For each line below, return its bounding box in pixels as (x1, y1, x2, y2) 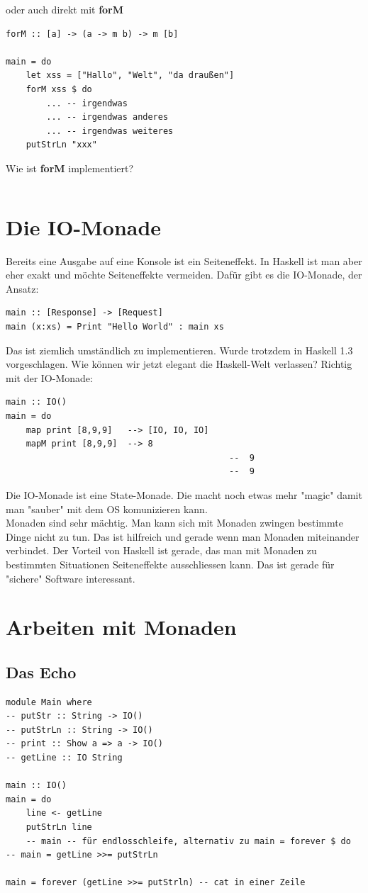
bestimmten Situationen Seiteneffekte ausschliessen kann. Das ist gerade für (6, 556, 335, 571)
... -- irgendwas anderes (46, 112, 169, 123)
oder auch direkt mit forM (6, 2, 124, 16)
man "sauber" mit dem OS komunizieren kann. (6, 501, 208, 516)
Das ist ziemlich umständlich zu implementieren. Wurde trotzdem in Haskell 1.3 (6, 342, 353, 357)
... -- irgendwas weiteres (46, 125, 174, 136)
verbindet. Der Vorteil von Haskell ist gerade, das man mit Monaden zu (6, 543, 317, 558)
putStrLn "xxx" (26, 140, 97, 150)
